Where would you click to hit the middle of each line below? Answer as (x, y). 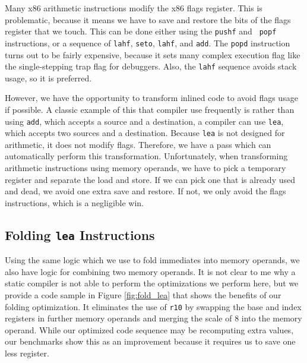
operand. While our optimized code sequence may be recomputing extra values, (149, 329)
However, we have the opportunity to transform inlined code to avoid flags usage (151, 98)
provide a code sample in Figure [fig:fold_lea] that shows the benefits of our (143, 294)
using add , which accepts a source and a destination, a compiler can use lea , (144, 121)
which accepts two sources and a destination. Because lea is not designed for (145, 133)
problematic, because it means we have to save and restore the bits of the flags (148, 19)
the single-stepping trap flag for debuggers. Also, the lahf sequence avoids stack (151, 66)
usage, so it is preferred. (48, 78)
